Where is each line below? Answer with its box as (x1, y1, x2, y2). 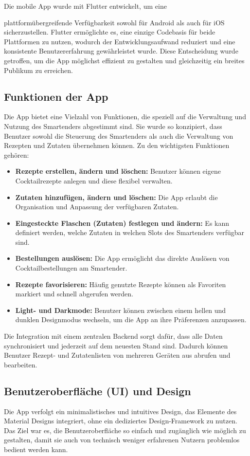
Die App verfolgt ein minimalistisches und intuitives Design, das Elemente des (4, 406, 237, 416)
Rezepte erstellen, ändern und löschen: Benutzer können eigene (15, 166, 221, 176)
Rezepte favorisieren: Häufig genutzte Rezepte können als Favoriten (15, 279, 226, 289)
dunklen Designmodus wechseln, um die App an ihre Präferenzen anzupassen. (15, 314, 247, 325)
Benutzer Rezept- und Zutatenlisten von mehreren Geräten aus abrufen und (4, 350, 231, 360)
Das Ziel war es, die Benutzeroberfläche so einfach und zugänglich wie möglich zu (4, 425, 246, 435)
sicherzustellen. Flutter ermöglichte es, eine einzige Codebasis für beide (4, 27, 215, 37)
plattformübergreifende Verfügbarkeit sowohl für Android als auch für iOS (4, 17, 225, 27)
